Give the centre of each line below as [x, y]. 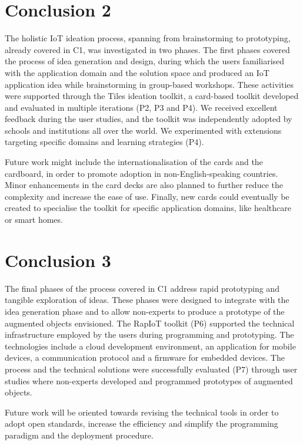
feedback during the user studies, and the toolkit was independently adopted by [149, 119]
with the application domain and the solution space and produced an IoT [137, 72]
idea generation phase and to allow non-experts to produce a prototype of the [145, 311]
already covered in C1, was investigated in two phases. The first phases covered [147, 49]
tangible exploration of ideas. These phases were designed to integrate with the [147, 300]
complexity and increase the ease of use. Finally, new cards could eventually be [147, 196]
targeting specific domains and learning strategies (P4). [104, 142]
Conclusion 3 [58, 260]
